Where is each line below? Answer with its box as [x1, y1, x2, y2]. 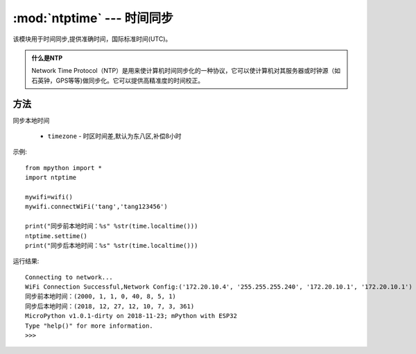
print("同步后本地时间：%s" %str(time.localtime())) [25, 242, 198, 249]
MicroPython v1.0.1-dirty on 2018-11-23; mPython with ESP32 [25, 312, 237, 320]
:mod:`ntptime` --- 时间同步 [12, 10, 173, 26]
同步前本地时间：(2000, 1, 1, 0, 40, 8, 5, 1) [25, 292, 177, 301]
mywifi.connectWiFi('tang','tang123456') [25, 203, 168, 211]
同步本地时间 [12, 116, 50, 124]
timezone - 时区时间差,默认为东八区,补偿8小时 [47, 132, 182, 140]
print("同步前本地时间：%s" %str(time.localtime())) [25, 222, 198, 230]
